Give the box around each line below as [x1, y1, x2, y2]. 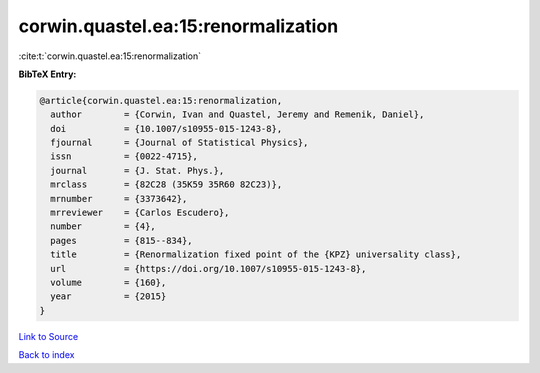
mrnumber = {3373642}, [50, 193, 188, 204]
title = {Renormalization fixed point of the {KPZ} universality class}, [50, 249, 462, 260]
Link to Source [18, 330, 79, 342]
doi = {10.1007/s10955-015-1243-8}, [50, 123, 283, 134]
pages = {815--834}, [50, 235, 194, 246]
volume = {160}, [50, 277, 167, 288]
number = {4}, [50, 221, 157, 232]
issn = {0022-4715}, [50, 151, 199, 162]
